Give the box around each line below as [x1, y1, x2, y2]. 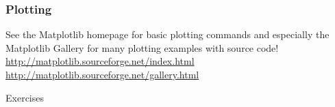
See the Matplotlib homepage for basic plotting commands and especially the [5, 27, 330, 42]
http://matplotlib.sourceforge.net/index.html [5, 54, 195, 68]
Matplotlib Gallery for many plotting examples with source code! [5, 40, 279, 55]
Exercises [5, 90, 44, 104]
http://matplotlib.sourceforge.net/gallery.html [5, 67, 199, 81]
